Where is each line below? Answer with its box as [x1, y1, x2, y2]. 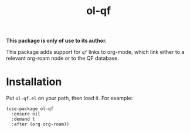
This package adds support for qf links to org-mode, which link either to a [6, 49, 185, 56]
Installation [6, 75, 62, 88]
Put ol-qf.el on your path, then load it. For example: [6, 95, 133, 102]
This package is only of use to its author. [6, 37, 107, 45]
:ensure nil [11, 111, 41, 117]
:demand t [11, 116, 35, 122]
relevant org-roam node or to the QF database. [6, 54, 119, 62]
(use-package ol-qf [6, 106, 54, 112]
